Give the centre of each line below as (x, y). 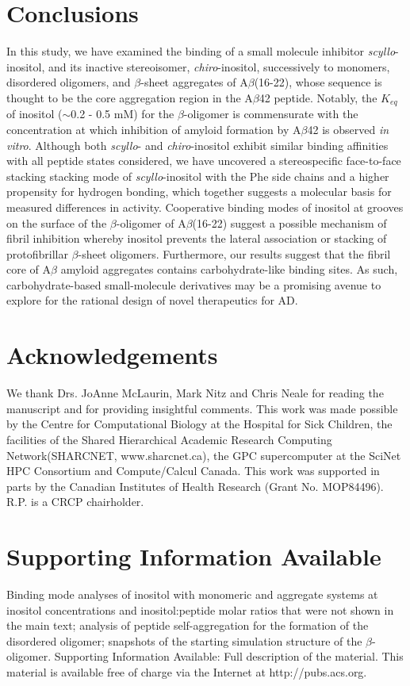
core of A (29, 269)
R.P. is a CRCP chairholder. (75, 502)
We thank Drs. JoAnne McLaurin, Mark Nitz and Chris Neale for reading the (195, 393)
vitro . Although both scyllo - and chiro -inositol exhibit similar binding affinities (197, 145)
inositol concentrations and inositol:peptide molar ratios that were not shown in (200, 609)
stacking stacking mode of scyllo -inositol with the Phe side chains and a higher (198, 176)
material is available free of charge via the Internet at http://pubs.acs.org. (187, 672)
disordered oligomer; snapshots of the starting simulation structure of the (184, 640)
